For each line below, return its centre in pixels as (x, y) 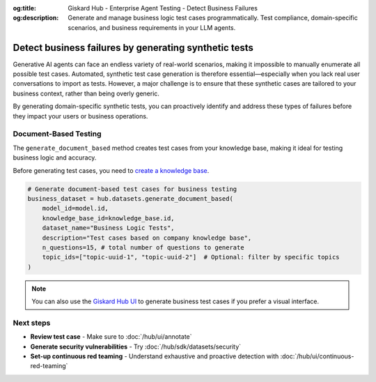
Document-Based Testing (57, 134)
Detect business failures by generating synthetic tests (133, 48)
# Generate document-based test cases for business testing (132, 189)
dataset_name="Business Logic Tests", (108, 228)
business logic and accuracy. (55, 158)
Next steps (32, 323)
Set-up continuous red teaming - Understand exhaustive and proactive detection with (155, 356)
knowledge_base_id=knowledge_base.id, (108, 218)
